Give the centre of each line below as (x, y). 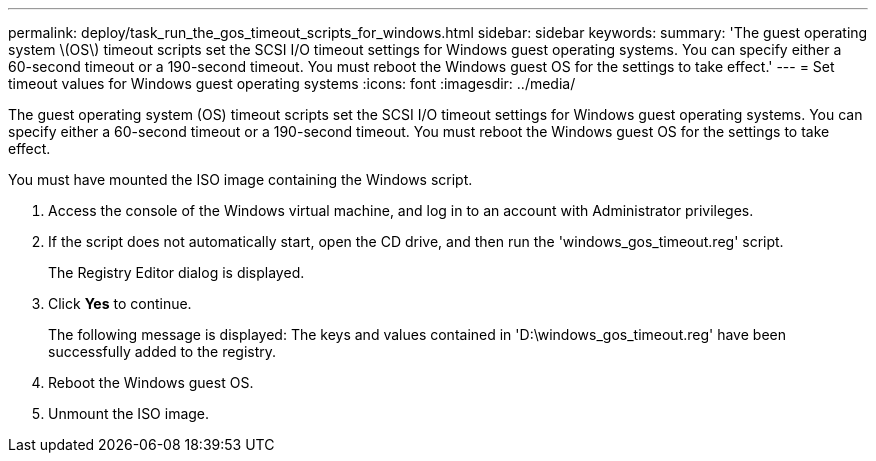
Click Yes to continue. (120, 303)
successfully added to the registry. (162, 351)
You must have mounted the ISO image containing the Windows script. (240, 179)
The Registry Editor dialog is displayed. (176, 272)
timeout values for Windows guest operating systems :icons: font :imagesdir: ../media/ (292, 83)
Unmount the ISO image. (129, 413)
